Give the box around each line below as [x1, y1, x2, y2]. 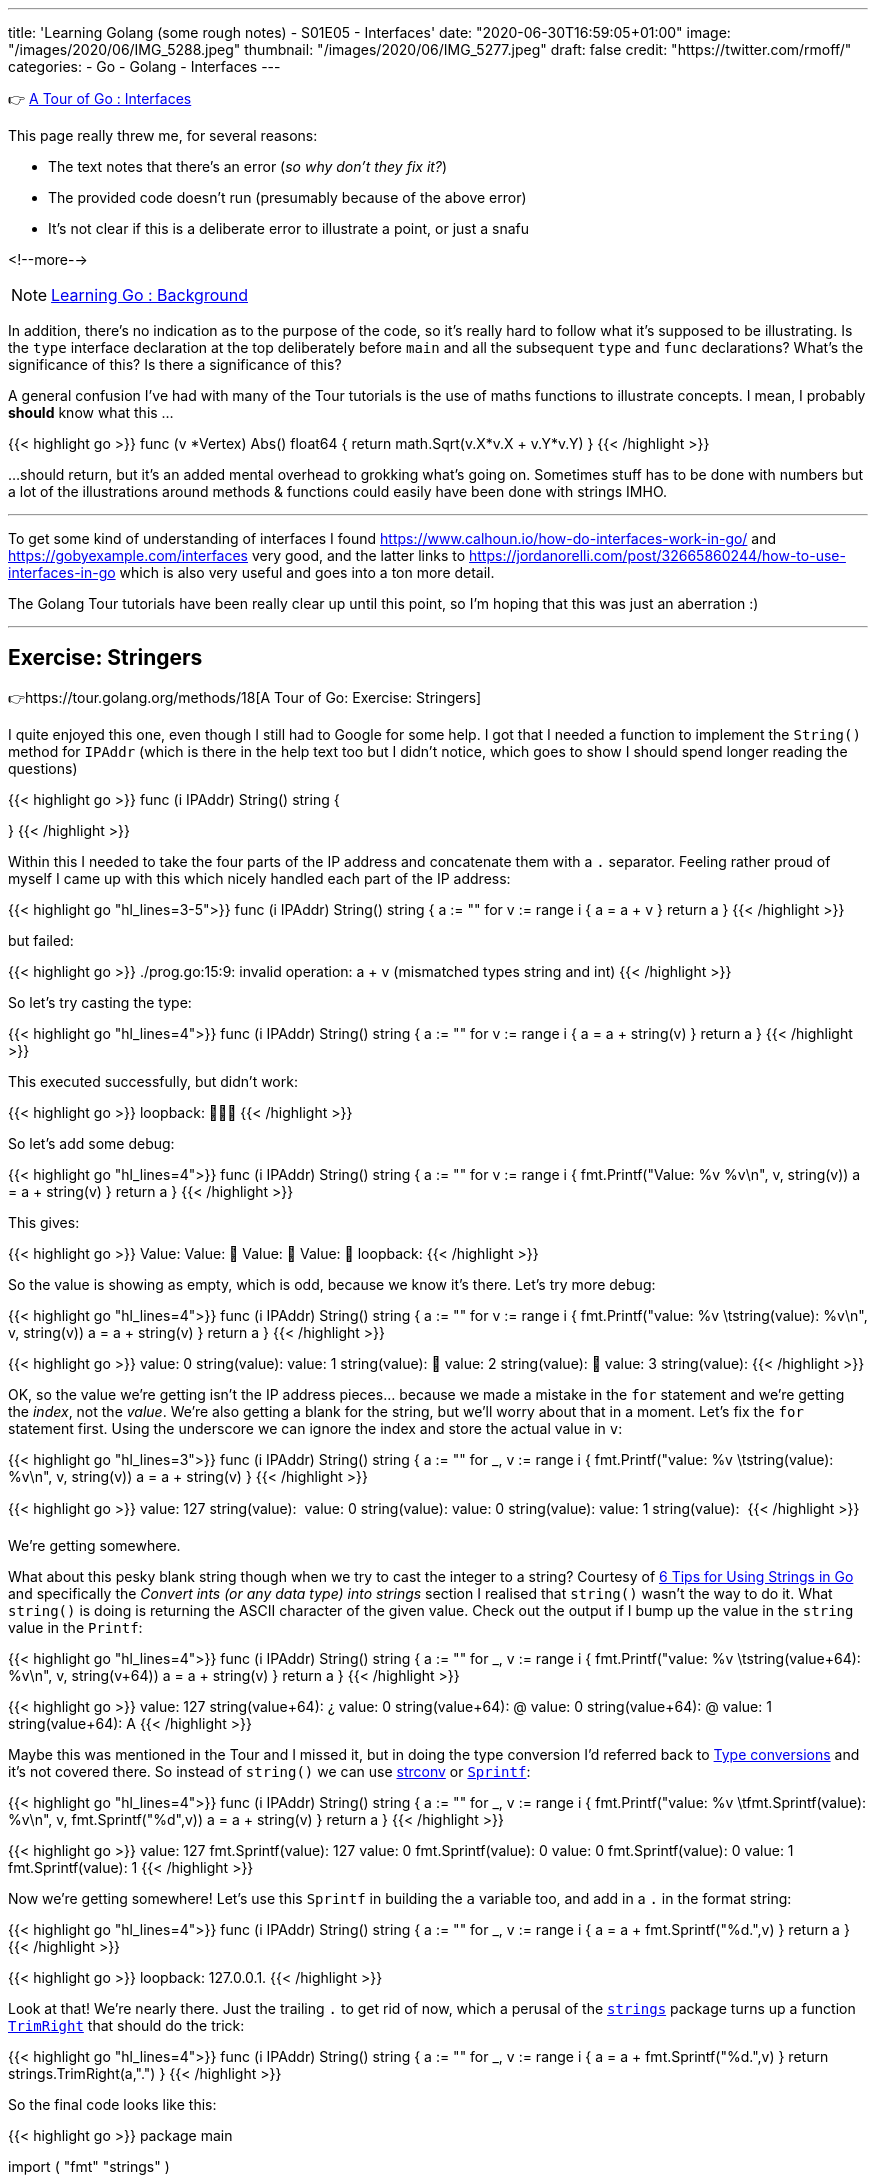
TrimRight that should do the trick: [8, 2016, 245, 2034]
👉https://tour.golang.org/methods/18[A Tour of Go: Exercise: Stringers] [8, 688, 482, 706]
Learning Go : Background [51, 285, 248, 305]
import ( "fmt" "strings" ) [8, 2157, 170, 2175]
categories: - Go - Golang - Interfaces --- [8, 58, 281, 75]
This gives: [8, 1213, 80, 1231]
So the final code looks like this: [8, 2095, 217, 2113]
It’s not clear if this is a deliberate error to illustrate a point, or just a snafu [48, 220, 530, 237]
